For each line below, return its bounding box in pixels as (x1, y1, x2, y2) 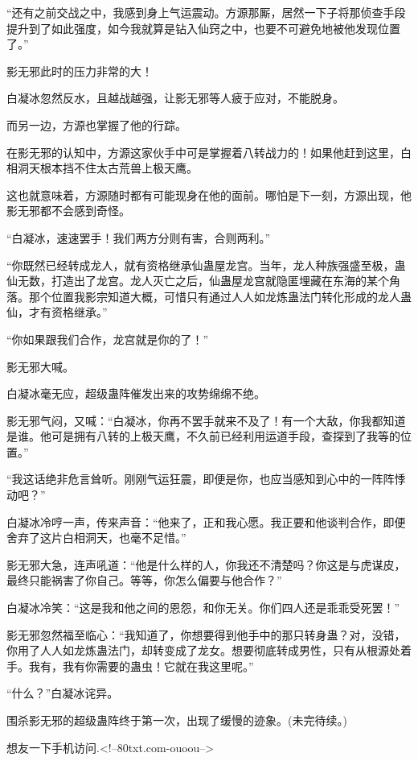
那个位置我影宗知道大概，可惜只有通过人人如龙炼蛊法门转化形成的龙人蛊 (28, 287, 412, 304)
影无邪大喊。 (6, 358, 74, 374)
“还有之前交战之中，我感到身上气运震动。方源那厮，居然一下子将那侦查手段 (6, 4, 406, 20)
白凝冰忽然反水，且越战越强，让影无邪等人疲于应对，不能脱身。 (6, 89, 344, 106)
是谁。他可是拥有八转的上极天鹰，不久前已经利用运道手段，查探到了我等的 (6, 428, 400, 445)
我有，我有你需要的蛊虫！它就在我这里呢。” (28, 657, 254, 674)
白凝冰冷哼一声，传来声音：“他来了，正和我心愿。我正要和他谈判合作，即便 (6, 513, 406, 530)
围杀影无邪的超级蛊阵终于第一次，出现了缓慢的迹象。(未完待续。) (6, 712, 347, 728)
